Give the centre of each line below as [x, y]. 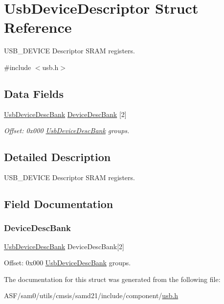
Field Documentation [59, 204]
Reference [38, 27]
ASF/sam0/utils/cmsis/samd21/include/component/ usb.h [91, 295]
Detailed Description [57, 157]
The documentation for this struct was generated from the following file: [112, 279]
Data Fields [34, 93]
